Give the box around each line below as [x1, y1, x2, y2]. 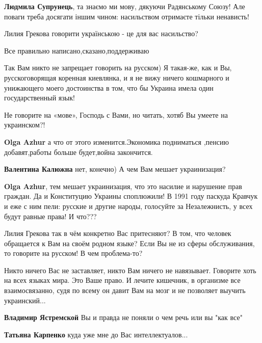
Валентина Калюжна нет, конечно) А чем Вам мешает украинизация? [4, 164, 226, 174]
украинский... [4, 295, 46, 305]
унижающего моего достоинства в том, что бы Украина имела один [4, 82, 214, 93]
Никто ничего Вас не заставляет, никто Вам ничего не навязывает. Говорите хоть [4, 265, 256, 275]
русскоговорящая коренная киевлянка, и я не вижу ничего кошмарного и [4, 72, 229, 83]
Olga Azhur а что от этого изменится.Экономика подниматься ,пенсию [4, 136, 229, 147]
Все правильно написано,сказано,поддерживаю [4, 45, 149, 56]
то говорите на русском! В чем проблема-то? [4, 248, 143, 258]
